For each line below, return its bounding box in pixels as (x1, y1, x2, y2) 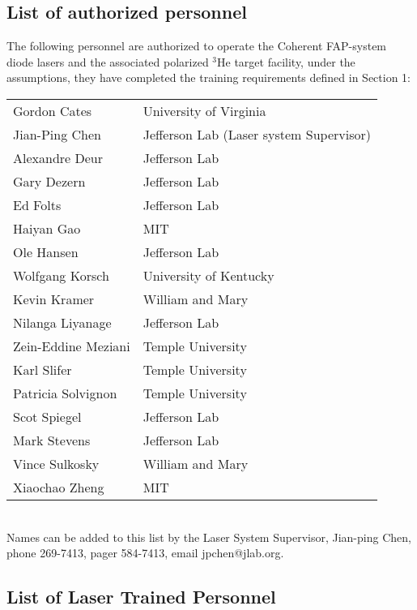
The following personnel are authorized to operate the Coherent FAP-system (6, 37, 387, 54)
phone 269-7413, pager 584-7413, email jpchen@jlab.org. (6, 544, 284, 561)
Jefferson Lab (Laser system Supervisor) (143, 124, 371, 144)
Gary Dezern (13, 171, 86, 191)
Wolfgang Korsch (13, 265, 109, 285)
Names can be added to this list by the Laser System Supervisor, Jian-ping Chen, (6, 528, 411, 545)
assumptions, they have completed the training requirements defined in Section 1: (6, 69, 411, 86)
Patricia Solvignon (13, 383, 117, 402)
